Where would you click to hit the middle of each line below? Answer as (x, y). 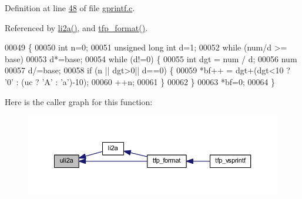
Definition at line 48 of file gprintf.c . (70, 8)
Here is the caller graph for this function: (79, 101)
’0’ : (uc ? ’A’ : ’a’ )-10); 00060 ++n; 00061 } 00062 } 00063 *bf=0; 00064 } (140, 81)
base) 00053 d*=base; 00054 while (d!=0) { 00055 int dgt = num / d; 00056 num (151, 58)
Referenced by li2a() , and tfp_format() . (76, 27)
